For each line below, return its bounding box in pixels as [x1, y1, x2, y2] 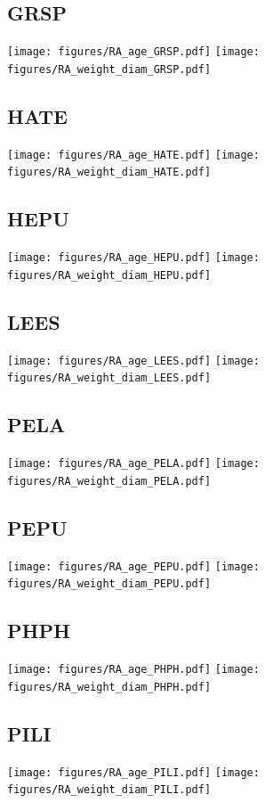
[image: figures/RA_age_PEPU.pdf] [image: [7, 560, 260, 573]
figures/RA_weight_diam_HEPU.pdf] [7, 268, 212, 282]
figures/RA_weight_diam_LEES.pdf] [7, 372, 212, 385]
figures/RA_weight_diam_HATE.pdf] [7, 166, 212, 179]
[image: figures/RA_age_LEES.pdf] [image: [7, 354, 260, 367]
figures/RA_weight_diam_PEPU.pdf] [7, 578, 212, 591]
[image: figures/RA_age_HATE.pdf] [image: [7, 148, 260, 161]
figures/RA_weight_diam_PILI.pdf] [7, 783, 212, 797]
